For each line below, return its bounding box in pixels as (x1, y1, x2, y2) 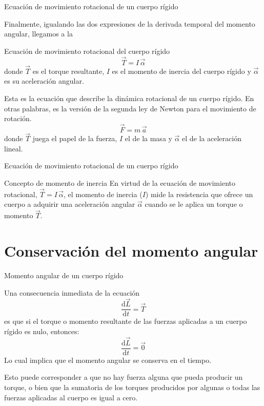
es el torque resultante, (32, 65, 105, 76)
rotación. (4, 113, 32, 124)
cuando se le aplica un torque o (145, 199, 243, 209)
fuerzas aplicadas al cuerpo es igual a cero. (4, 392, 138, 402)
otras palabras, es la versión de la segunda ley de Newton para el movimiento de (4, 103, 256, 113)
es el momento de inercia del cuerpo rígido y (112, 65, 251, 76)
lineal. (4, 143, 23, 153)
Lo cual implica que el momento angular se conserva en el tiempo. (4, 354, 212, 365)
